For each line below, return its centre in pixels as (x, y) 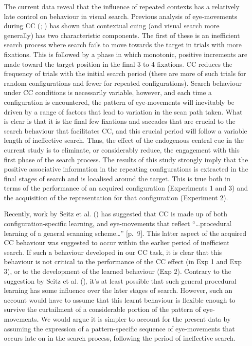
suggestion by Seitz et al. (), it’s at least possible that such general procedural (120, 280)
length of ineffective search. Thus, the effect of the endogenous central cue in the (124, 140)
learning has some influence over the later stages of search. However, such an (118, 290)
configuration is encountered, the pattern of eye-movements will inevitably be (119, 102)
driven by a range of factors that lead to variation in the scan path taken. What (123, 111)
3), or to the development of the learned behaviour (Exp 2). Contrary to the (118, 271)
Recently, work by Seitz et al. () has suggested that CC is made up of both (116, 214)
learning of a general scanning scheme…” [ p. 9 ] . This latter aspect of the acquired (125, 233)
